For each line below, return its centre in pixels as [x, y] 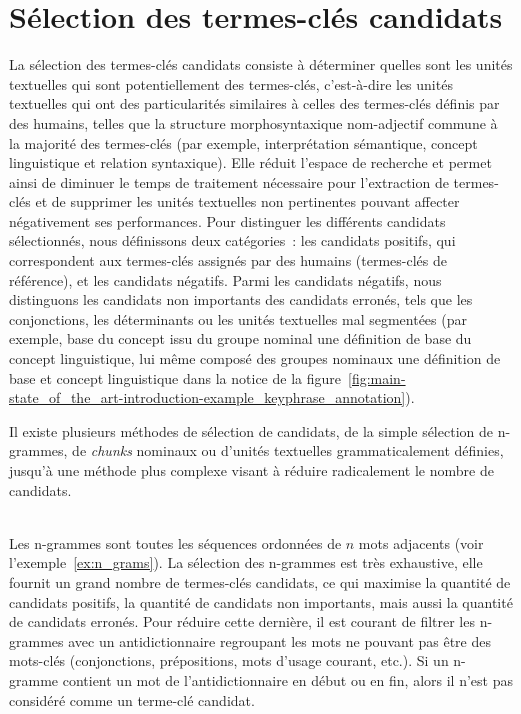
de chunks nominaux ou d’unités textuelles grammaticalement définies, [288, 450]
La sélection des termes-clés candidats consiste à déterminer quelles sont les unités [261, 64]
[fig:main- [376, 377]
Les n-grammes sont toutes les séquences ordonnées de [175, 542]
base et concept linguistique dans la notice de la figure [175, 377]
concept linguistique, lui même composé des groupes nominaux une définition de [255, 358]
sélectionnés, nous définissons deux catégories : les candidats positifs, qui [232, 240]
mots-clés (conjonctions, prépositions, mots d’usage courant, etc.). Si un [229, 660]
